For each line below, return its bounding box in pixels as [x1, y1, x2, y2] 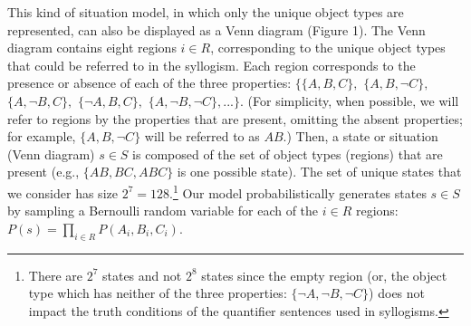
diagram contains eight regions [7, 38, 177, 57]
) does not [369, 283, 426, 302]
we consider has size [7, 183, 118, 202]
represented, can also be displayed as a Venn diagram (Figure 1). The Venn [7, 20, 426, 39]
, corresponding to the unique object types [210, 38, 446, 57]
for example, [7, 127, 76, 146]
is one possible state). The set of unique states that [177, 162, 462, 181]
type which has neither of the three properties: [28, 283, 287, 302]
